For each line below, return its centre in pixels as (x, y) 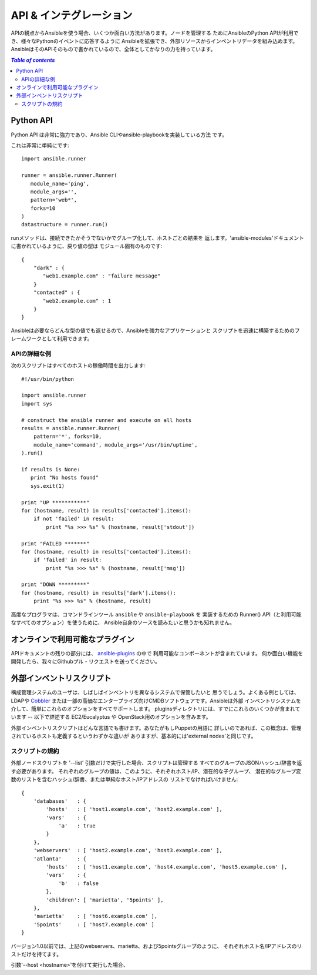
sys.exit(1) (48, 486)
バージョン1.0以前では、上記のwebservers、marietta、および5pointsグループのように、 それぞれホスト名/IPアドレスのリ (156, 946)
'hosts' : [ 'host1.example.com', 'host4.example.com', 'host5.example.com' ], (167, 867)
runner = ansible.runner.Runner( (69, 175)
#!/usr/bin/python (48, 379)
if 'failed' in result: (68, 560)
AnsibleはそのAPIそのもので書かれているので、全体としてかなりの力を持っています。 (113, 49)
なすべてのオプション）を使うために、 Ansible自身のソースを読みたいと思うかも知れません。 (123, 622)
